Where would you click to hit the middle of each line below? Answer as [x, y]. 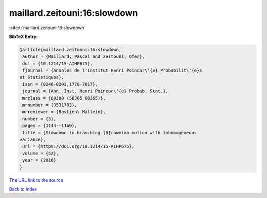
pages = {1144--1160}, [50, 126]
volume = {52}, [41, 153]
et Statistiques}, [42, 77]
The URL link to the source [36, 180]
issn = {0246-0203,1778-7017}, [60, 84]
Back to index [23, 189]
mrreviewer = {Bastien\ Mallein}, [64, 112]
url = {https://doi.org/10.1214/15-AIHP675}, [78, 146]
